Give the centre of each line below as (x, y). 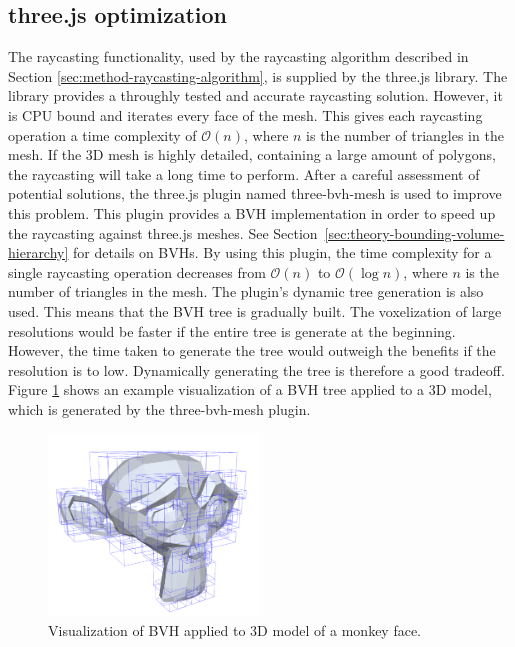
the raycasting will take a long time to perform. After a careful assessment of (244, 173)
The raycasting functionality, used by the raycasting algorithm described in (238, 56)
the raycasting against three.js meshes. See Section (163, 232)
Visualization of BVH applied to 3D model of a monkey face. (235, 629)
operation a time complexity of (102, 134)
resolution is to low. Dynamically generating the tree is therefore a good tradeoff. (256, 369)
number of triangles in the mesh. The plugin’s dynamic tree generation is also (246, 291)
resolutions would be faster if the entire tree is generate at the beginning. (232, 330)
